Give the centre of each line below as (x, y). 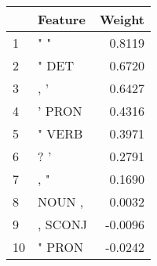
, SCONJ (62, 224)
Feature (62, 19)
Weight (122, 19)
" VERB (60, 133)
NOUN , (61, 201)
